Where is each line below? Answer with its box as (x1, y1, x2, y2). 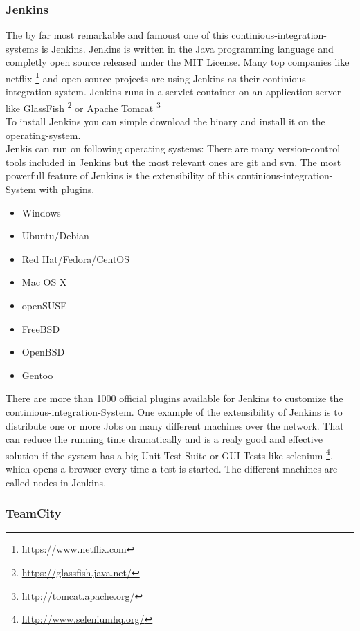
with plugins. (39, 182, 95, 196)
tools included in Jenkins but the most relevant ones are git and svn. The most (6, 154, 341, 169)
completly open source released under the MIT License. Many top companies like (6, 55, 350, 69)
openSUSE (21, 298, 67, 313)
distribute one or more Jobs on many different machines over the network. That (6, 418, 344, 432)
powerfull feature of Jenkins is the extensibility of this (6, 168, 234, 183)
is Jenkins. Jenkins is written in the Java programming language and (41, 41, 334, 55)
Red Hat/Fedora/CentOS (21, 251, 130, 266)
